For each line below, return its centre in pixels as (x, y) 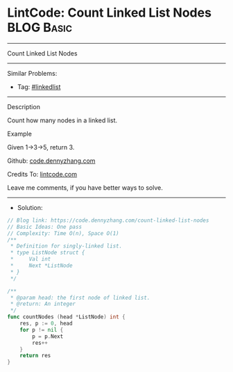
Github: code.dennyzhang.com (51, 161)
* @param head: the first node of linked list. (80, 298)
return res (35, 356)
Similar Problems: (32, 73)
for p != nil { (42, 330)
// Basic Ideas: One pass (44, 227)
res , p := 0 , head (46, 324)
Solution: (30, 207)
